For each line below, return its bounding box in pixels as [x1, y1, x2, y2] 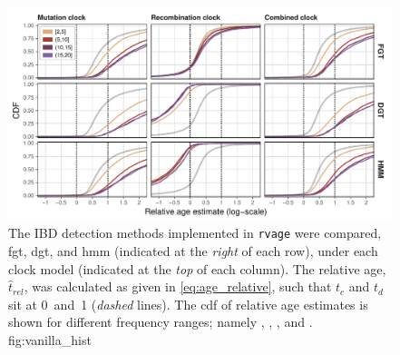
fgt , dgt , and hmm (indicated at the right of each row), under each [8, 242, 378, 261]
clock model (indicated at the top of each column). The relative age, [8, 259, 386, 278]
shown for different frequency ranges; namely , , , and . [8, 312, 313, 331]
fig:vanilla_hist [8, 330, 92, 349]
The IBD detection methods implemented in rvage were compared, [8, 223, 382, 242]
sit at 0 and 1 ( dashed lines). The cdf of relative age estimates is [8, 294, 368, 313]
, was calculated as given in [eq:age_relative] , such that [24, 277, 332, 296]
